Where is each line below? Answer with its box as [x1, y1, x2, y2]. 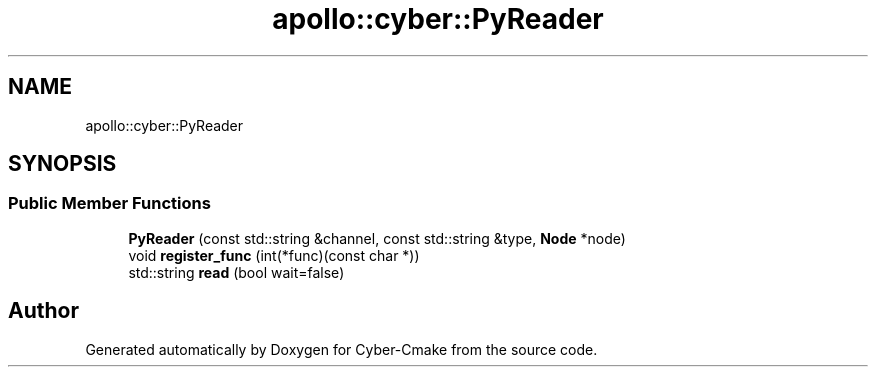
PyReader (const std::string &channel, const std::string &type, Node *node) [128, 229, 626, 247]
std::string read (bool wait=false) [128, 263, 345, 281]
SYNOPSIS [8, 151, 117, 177]
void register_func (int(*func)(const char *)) [128, 246, 420, 264]
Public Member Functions [8, 193, 211, 214]
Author [8, 298, 79, 324]
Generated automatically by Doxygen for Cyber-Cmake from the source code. [85, 340, 598, 358]
